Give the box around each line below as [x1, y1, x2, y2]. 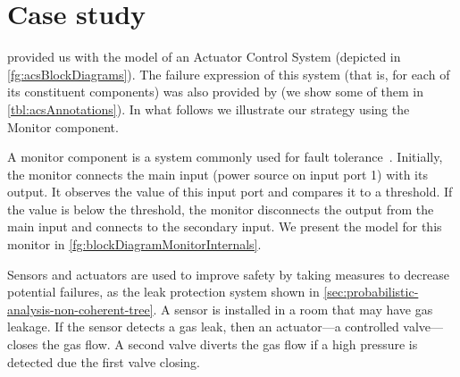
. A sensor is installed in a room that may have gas [153, 299, 433, 318]
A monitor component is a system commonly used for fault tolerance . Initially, [7, 147, 443, 166]
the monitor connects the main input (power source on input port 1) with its [7, 164, 428, 183]
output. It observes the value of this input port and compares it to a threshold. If [7, 182, 453, 201]
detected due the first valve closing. [7, 352, 201, 371]
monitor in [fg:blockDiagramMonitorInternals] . [7, 235, 262, 254]
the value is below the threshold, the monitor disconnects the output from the [7, 199, 434, 218]
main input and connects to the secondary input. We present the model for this [7, 217, 442, 236]
